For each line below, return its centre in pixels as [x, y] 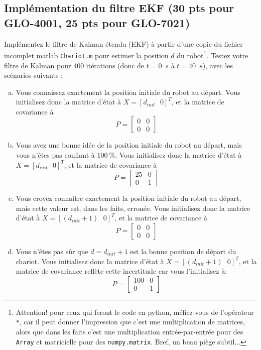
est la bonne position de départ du [183, 251]
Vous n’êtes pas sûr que [52, 251]
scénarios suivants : [33, 75]
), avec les [218, 65]
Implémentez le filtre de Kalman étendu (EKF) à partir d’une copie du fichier [123, 43]
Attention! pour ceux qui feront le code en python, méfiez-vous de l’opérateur [135, 312]
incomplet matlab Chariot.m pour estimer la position [86, 55]
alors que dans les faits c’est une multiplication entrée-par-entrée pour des [129, 332]
